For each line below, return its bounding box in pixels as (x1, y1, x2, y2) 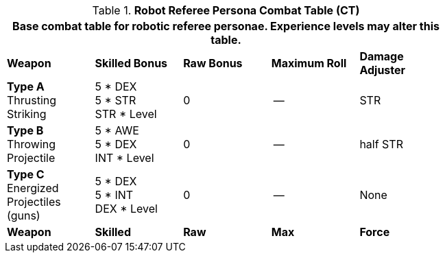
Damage (359, 49, 404, 63)
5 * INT (95, 188, 134, 202)
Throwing (7, 137, 56, 151)
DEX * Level (95, 202, 158, 215)
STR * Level (95, 107, 157, 121)
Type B (7, 124, 44, 137)
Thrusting (7, 93, 57, 107)
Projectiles (7, 195, 61, 209)
